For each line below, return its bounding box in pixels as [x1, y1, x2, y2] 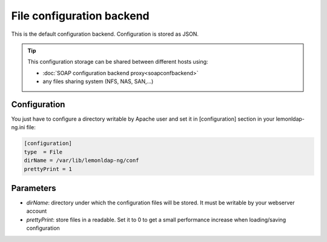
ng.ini [11, 124, 25, 131]
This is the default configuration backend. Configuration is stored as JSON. [11, 30, 199, 38]
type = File [24, 149, 63, 155]
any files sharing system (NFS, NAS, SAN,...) [42, 78, 154, 85]
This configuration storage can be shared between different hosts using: [27, 58, 208, 66]
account [26, 207, 47, 215]
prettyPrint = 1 [24, 166, 73, 172]
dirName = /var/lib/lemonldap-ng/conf [24, 157, 139, 164]
